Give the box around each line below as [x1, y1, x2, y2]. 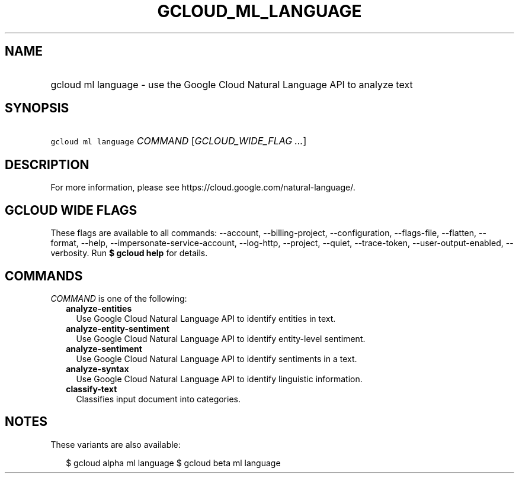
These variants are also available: [50, 439, 181, 450]
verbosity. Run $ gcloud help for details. [50, 248, 208, 259]
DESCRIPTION [5, 157, 89, 172]
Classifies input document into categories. [76, 393, 241, 404]
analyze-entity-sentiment [66, 323, 169, 334]
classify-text [66, 383, 117, 394]
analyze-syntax [66, 363, 129, 374]
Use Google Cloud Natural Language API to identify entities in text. [76, 313, 336, 324]
